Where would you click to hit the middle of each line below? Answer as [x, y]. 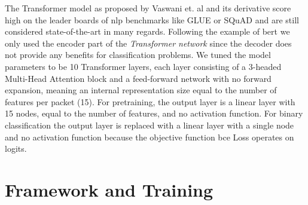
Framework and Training [109, 189]
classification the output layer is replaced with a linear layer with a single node [150, 125]
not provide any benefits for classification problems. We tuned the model [138, 55]
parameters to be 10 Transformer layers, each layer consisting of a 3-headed [143, 66]
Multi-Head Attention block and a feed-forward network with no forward [138, 78]
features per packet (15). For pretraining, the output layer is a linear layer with [150, 101]
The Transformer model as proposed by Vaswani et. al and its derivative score [148, 8]
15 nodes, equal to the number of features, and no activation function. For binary [154, 113]
